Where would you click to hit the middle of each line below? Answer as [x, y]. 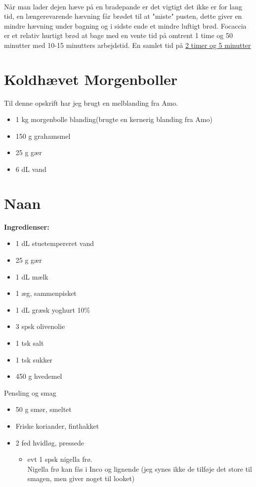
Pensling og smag [30, 392]
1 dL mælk [32, 276]
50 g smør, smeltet [43, 409]
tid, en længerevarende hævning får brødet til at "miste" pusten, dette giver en [123, 16]
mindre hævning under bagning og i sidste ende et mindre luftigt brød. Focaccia [125, 25]
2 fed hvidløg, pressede [50, 442]
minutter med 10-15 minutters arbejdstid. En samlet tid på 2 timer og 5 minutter [128, 45]
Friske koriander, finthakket [57, 426]
